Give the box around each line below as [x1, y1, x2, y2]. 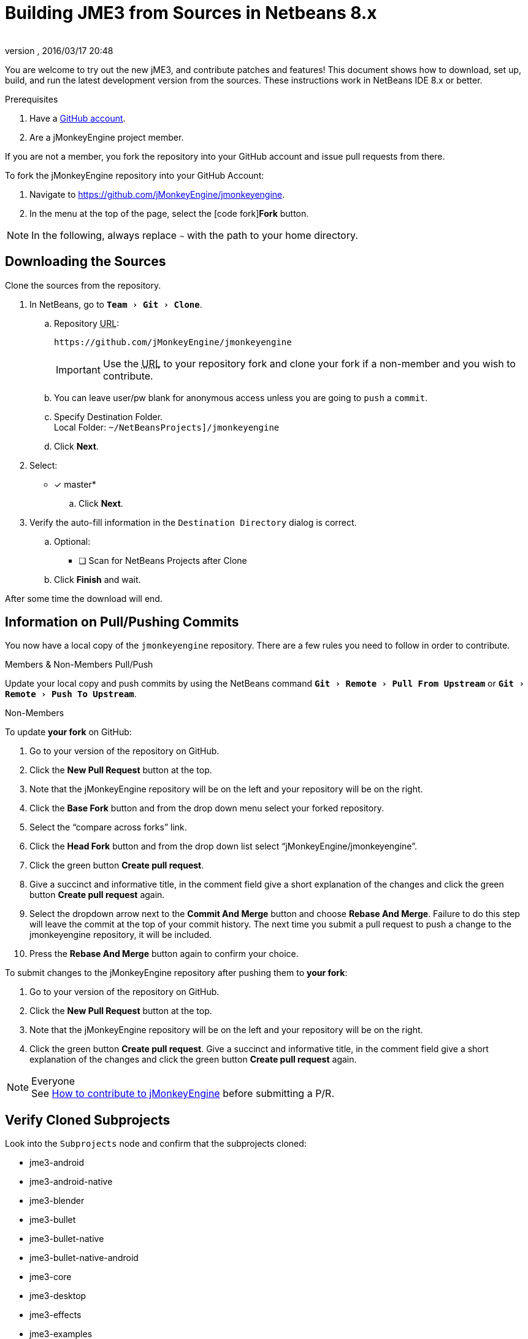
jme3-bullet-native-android [29, 1252, 139, 1263]
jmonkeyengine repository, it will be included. [29, 929, 212, 940]
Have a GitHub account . [29, 112, 126, 123]
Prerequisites [5, 93, 58, 104]
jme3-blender [29, 1195, 85, 1206]
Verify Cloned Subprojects [5, 1112, 170, 1128]
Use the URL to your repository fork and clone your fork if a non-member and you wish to [102, 357, 516, 370]
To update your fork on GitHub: [5, 727, 132, 738]
